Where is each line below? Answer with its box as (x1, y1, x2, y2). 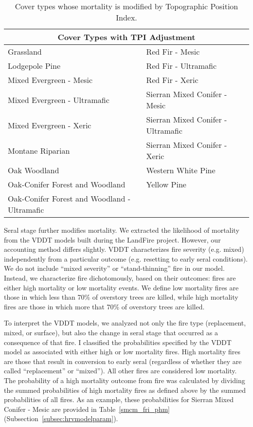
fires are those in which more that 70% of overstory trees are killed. (4, 301, 205, 311)
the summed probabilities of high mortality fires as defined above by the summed (4, 385, 246, 395)
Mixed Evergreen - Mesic (8, 74, 93, 85)
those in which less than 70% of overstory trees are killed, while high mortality (4, 292, 238, 302)
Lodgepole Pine (8, 60, 61, 71)
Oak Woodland (8, 164, 59, 176)
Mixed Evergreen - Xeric (8, 119, 91, 131)
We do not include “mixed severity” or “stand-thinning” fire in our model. (4, 263, 225, 273)
